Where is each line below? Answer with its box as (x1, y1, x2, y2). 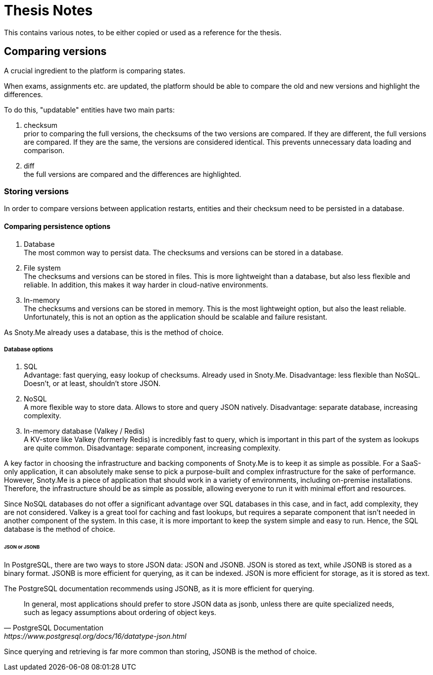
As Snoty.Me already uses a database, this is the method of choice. (4, 328, 224, 337)
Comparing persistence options (4, 222, 110, 230)
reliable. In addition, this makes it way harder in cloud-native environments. (24, 280, 268, 289)
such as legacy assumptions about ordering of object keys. (24, 608, 216, 617)
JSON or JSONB (4, 544, 40, 550)
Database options (4, 345, 53, 353)
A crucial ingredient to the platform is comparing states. (4, 66, 186, 75)
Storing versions (4, 186, 69, 196)
